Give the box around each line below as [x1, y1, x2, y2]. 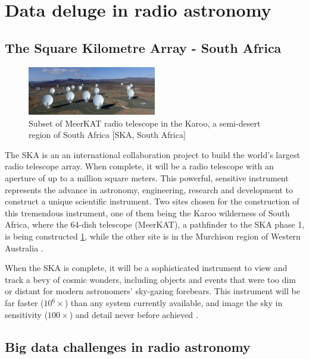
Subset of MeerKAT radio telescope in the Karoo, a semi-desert [29, 116, 261, 129]
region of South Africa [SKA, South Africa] [29, 128, 186, 141]
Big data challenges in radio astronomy [5, 337, 251, 355]
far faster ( [5, 297, 44, 309]
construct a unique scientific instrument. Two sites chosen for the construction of [5, 195, 299, 207]
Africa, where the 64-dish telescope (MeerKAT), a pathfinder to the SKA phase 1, [5, 218, 305, 231]
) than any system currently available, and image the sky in [64, 297, 283, 309]
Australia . [5, 241, 43, 254]
